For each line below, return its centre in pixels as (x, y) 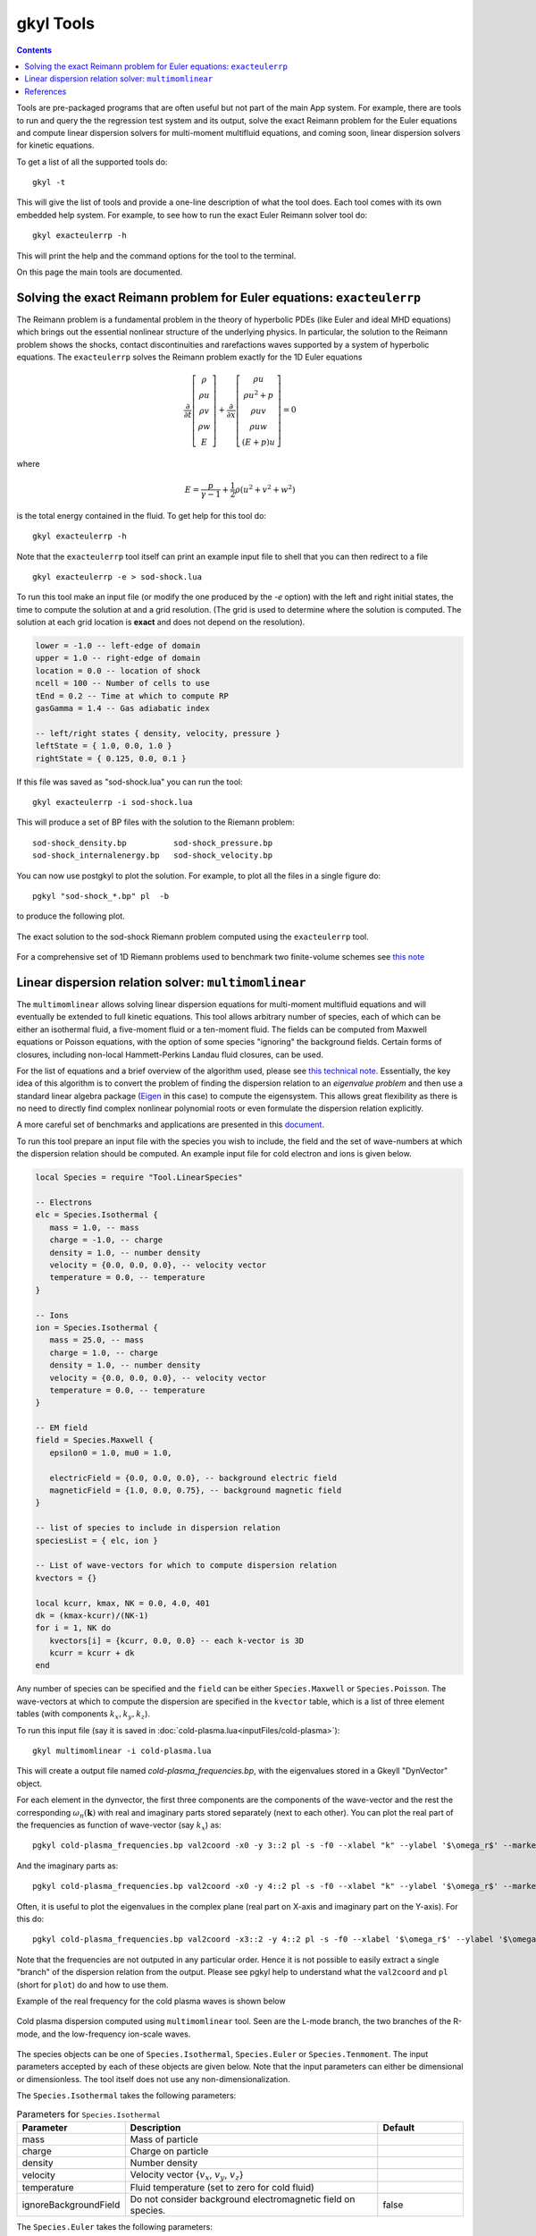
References (46, 91)
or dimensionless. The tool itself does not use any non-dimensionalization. (153, 2079)
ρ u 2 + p (259, 394)
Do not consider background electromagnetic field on (243, 2199)
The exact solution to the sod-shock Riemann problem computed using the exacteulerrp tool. (193, 936)
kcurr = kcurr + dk (92, 1653)
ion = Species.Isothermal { (96, 1327)
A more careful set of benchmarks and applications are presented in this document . (171, 1125)
